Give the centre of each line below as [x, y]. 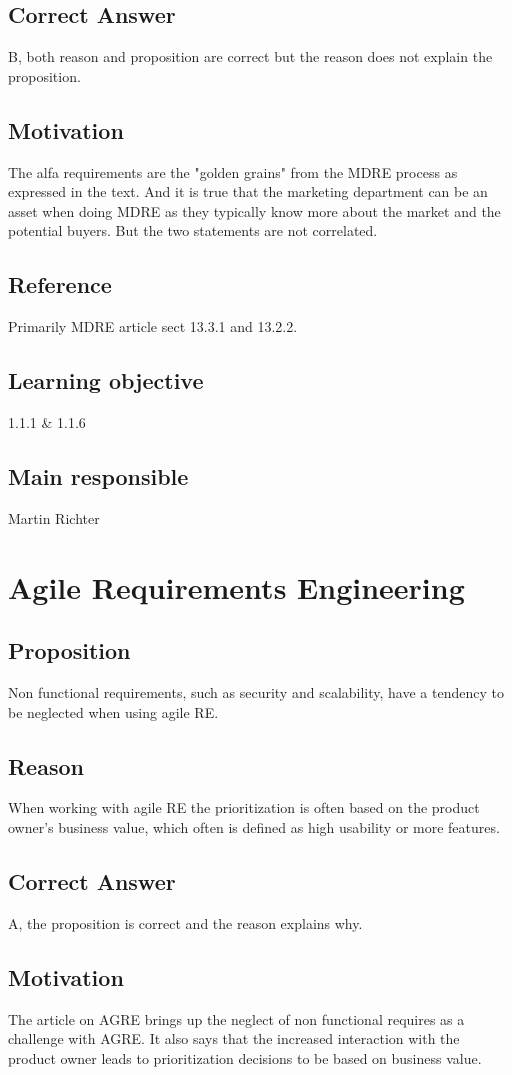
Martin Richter [54, 517]
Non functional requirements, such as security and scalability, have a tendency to [256, 691]
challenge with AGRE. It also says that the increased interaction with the [234, 1038]
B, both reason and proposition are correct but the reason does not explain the [250, 56]
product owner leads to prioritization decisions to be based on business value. [245, 1057]
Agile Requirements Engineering [236, 586]
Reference [60, 284]
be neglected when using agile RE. [113, 711]
